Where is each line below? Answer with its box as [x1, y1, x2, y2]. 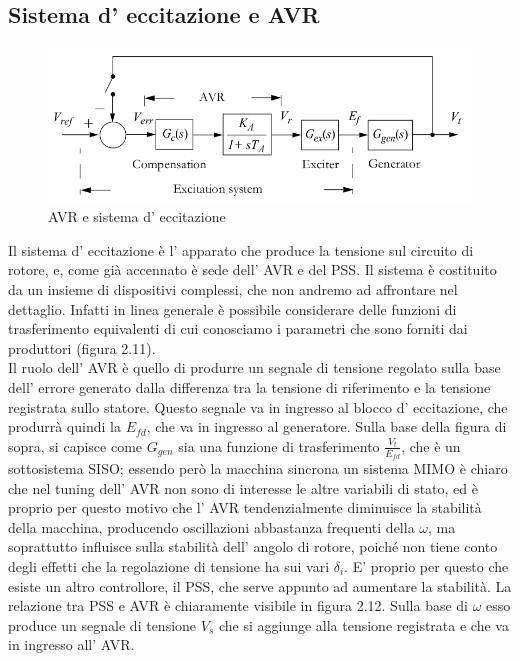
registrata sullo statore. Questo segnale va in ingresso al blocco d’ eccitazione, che [8, 396, 508, 417]
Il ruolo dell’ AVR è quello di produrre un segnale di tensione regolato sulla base [8, 357, 501, 378]
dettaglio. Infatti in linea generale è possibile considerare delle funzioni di [8, 298, 457, 319]
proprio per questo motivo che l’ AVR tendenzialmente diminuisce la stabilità [8, 497, 482, 518]
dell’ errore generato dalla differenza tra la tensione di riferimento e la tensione [8, 377, 491, 397]
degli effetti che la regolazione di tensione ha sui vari [8, 555, 330, 576]
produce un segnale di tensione [8, 614, 197, 635]
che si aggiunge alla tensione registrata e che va [218, 614, 509, 635]
